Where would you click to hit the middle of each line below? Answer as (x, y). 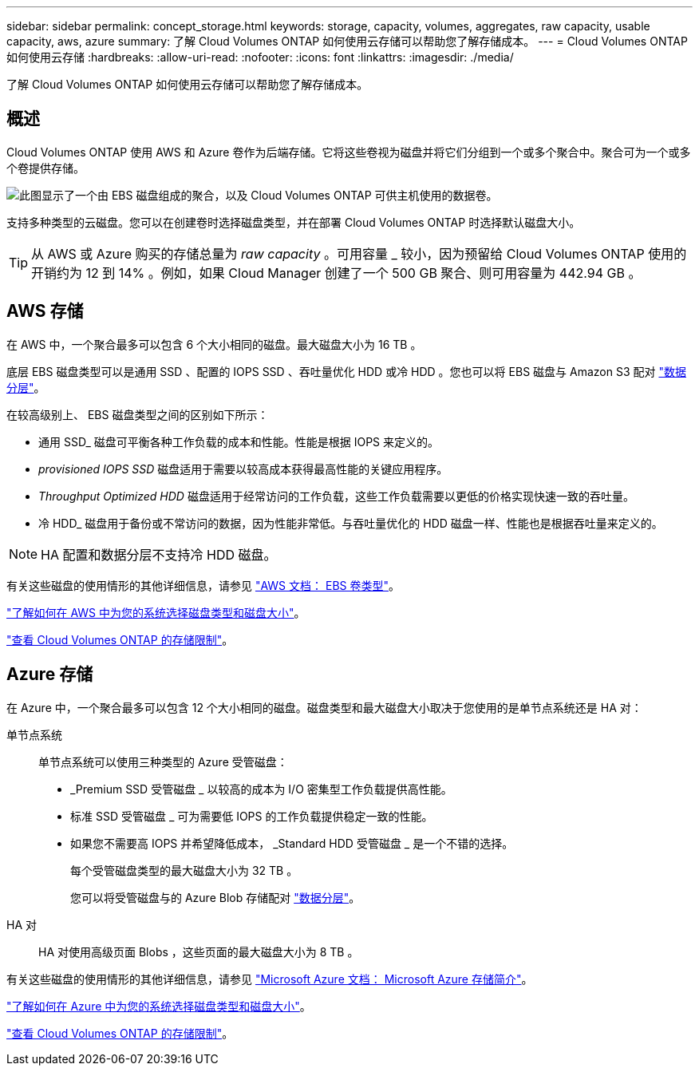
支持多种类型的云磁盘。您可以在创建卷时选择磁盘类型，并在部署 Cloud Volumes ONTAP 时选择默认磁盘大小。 (294, 222)
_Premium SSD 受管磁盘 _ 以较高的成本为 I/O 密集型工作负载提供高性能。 (261, 789)
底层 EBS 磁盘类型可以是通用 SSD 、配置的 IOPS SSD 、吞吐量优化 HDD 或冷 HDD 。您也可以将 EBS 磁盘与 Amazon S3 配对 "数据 (346, 371)
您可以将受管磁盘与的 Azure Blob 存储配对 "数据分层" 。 (215, 897)
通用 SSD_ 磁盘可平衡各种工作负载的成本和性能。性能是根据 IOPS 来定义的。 (239, 441)
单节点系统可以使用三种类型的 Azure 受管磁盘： (163, 761)
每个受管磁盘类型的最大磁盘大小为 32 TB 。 (184, 870)
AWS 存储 (45, 311)
